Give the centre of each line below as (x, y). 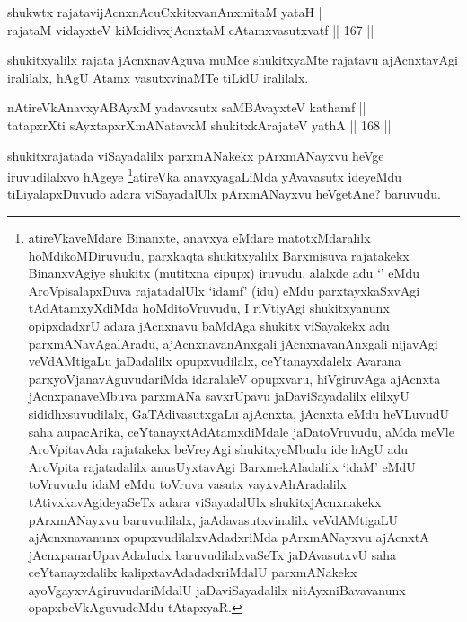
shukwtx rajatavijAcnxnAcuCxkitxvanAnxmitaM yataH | (165, 12)
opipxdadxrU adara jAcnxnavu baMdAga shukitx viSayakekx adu (209, 325)
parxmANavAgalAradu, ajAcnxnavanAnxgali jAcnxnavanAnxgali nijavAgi (233, 343)
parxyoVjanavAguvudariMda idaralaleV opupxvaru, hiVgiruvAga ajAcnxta (234, 378)
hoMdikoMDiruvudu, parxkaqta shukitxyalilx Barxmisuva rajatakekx (219, 255)
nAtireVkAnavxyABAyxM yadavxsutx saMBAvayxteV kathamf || (187, 107)
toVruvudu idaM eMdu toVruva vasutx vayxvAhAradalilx (187, 484)
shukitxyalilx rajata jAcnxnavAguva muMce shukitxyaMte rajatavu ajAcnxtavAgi (233, 60)
